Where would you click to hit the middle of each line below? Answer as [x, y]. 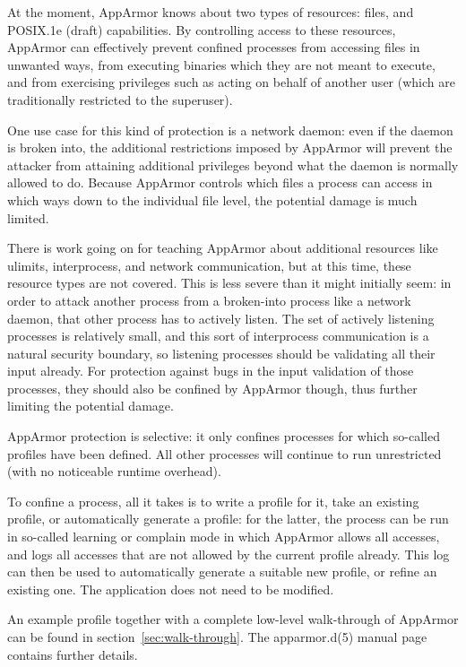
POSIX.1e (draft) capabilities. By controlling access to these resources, [202, 29]
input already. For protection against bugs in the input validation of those [211, 371]
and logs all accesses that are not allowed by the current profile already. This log [229, 554]
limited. [28, 217]
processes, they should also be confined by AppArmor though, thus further [212, 388]
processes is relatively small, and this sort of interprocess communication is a [218, 336]
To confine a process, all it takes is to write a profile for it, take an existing [213, 501]
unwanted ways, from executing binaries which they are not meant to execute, [221, 64]
